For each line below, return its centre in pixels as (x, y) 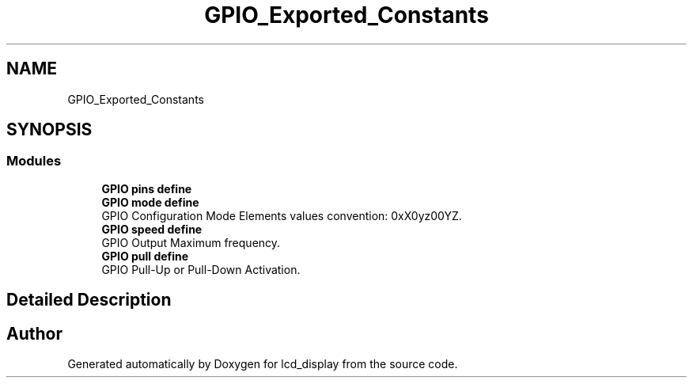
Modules (34, 161)
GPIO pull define (145, 256)
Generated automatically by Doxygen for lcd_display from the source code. (263, 364)
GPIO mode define (150, 202)
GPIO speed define (152, 229)
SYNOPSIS (49, 130)
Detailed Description (89, 300)
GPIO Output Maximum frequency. (191, 242)
